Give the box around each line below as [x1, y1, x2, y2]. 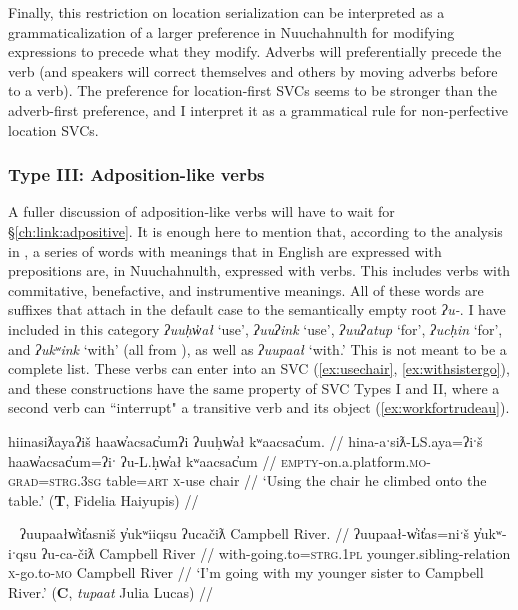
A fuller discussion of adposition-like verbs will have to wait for [8, 201, 395, 222]
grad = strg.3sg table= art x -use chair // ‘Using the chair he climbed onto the [8, 470, 487, 491]
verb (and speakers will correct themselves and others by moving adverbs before [8, 60, 498, 81]
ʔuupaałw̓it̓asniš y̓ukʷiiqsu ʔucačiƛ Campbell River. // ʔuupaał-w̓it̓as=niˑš [19, 523, 470, 544]
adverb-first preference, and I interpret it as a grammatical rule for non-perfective [8, 99, 508, 120]
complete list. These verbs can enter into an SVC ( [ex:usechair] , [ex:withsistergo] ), [8, 358, 510, 379]
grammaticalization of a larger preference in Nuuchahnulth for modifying [8, 21, 455, 42]
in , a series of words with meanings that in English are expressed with [8, 240, 442, 261]
